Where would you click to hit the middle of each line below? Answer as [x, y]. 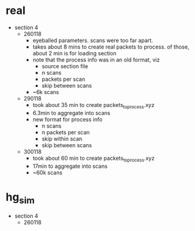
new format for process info [67, 119]
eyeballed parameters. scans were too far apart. [93, 40]
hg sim [20, 198]
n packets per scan [66, 132]
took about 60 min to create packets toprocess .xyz [94, 159]
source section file [65, 66]
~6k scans [46, 92]
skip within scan [62, 139]
